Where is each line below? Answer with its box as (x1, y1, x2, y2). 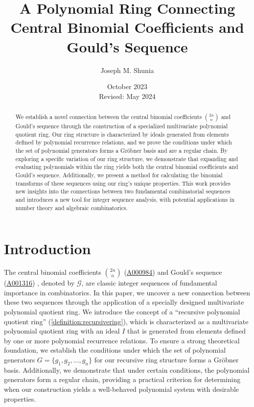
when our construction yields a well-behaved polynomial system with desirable (4, 384, 239, 394)
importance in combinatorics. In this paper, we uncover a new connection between (4, 287, 251, 297)
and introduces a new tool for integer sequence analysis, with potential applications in (15, 195, 235, 204)
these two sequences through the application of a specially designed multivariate (4, 297, 244, 307)
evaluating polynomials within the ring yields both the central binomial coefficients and (15, 163, 238, 171)
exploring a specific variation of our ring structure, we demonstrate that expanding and (15, 154, 238, 163)
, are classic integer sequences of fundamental (81, 278, 217, 288)
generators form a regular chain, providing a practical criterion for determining (4, 374, 241, 384)
